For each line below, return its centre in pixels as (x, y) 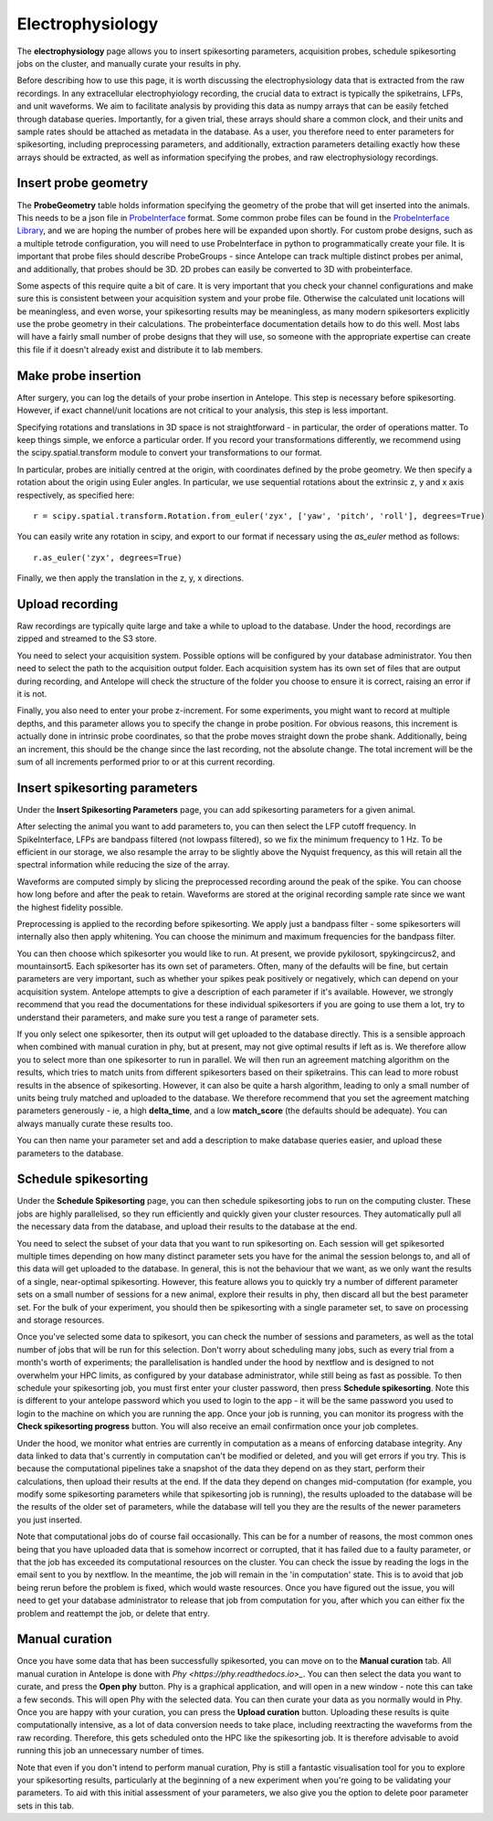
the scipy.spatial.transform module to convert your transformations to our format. (170, 453)
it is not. (32, 693)
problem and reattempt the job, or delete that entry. (113, 1613)
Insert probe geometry (83, 183)
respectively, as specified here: (76, 495)
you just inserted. (49, 1520)
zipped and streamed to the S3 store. (87, 638)
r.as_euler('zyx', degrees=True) (108, 558)
